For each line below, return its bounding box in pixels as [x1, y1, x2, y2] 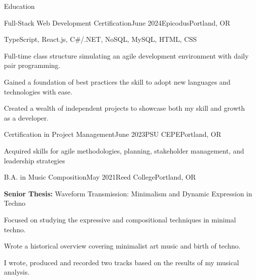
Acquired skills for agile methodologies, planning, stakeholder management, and [4, 145, 244, 156]
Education [4, 1, 35, 11]
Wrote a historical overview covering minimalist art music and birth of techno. [4, 241, 241, 251]
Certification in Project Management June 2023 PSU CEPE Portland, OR [4, 129, 222, 139]
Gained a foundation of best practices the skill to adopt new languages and [4, 76, 231, 87]
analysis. [4, 267, 30, 277]
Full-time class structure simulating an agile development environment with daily [4, 50, 249, 61]
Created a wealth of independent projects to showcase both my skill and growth [4, 103, 245, 113]
